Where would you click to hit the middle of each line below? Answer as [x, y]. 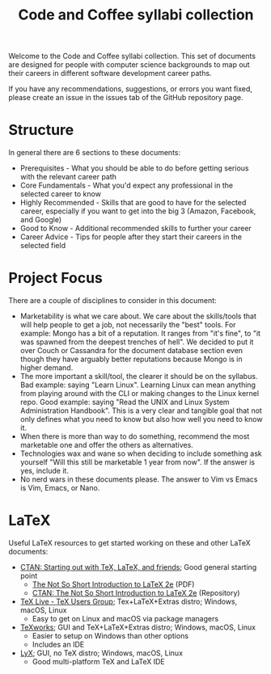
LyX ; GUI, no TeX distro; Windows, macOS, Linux [102, 653]
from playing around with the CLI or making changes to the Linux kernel [140, 394]
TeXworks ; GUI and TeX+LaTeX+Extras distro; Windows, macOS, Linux [138, 627]
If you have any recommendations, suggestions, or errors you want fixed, [131, 89]
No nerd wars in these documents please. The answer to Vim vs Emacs [139, 479]
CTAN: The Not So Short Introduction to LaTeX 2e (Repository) [136, 593]
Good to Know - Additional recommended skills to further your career [136, 229]
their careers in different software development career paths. [110, 74]
